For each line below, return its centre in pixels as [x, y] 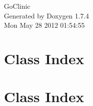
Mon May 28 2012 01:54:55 [44, 25]
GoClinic [17, 6]
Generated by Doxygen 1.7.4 [46, 15]
